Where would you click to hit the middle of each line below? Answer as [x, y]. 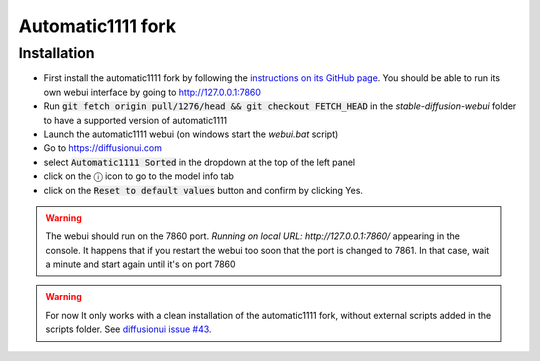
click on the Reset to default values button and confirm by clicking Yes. [203, 190]
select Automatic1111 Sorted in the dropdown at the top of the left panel [199, 162]
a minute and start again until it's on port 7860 [140, 264]
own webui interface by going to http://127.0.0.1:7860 [152, 92]
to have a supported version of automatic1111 [135, 120]
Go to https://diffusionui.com [102, 148]
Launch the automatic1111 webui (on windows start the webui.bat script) [191, 134]
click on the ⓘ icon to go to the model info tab [139, 176]
